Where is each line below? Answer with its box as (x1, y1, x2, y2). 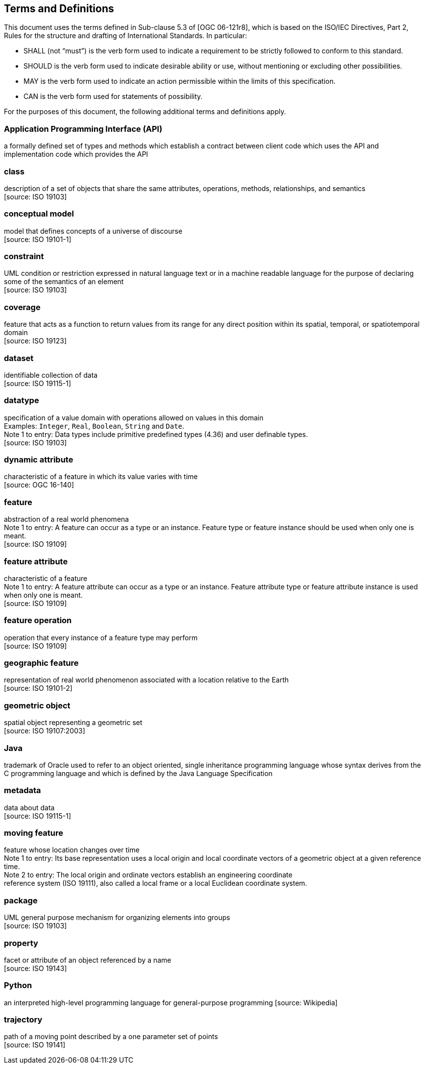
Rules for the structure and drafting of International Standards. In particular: (4, 31, 247, 40)
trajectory (4, 1015, 43, 1025)
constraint (4, 251, 44, 262)
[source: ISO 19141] (4, 1041, 66, 1049)
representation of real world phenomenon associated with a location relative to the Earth (4, 676, 289, 684)
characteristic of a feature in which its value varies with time (4, 472, 198, 481)
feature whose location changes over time (4, 846, 140, 854)
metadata (4, 785, 41, 796)
